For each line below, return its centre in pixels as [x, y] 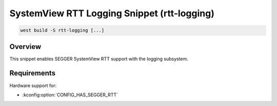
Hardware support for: [33, 85]
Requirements [33, 73]
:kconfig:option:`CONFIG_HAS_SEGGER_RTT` [70, 95]
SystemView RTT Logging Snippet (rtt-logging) [112, 13]
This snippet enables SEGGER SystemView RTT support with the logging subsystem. [99, 59]
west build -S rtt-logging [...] [62, 30]
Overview [25, 47]
